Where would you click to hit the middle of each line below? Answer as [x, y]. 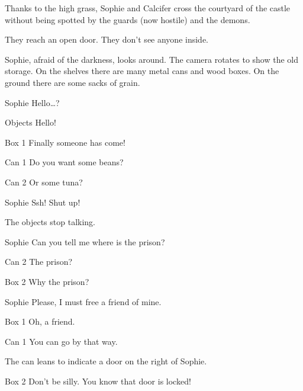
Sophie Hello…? [32, 102]
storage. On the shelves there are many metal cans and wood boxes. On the [142, 71]
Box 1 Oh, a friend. [40, 321]
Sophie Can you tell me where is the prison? [85, 241]
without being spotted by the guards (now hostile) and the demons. [128, 19]
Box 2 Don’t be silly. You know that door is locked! [98, 381]
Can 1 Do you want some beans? [64, 162]
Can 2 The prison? [39, 262]
